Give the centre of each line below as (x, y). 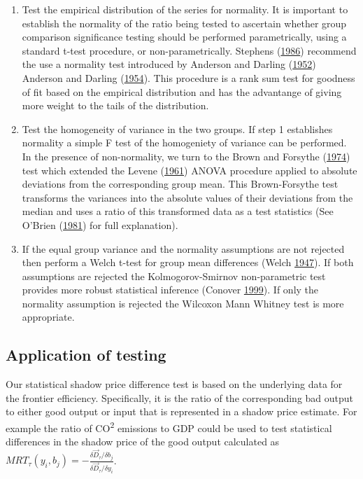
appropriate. (48, 317)
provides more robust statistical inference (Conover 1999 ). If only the (170, 290)
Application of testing (86, 355)
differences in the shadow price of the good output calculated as (143, 442)
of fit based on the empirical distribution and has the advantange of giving (182, 91)
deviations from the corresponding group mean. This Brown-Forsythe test (180, 184)
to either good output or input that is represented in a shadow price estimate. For (181, 411)
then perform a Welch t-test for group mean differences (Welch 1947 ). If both (188, 262)
